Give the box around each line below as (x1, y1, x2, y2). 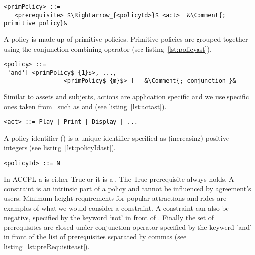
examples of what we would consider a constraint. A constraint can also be (4, 202, 229, 213)
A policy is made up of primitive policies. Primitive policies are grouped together (4, 33, 248, 44)
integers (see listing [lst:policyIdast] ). (4, 142, 116, 152)
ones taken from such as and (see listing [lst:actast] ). (4, 101, 167, 111)
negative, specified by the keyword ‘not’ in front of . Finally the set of (4, 212, 214, 223)
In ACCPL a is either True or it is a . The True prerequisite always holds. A (4, 173, 234, 184)
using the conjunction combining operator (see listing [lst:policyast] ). (4, 43, 212, 54)
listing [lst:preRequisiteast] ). (4, 241, 90, 251)
